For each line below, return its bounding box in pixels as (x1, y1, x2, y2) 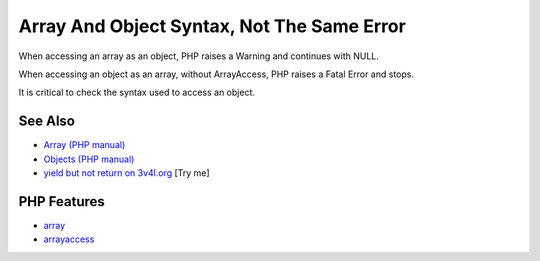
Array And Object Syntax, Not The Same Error (18, 15, 407, 37)
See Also (18, 113, 75, 130)
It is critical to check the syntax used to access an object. (18, 86, 255, 99)
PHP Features (18, 193, 105, 210)
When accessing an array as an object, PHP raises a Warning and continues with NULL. (18, 50, 380, 62)
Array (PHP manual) (43, 139, 126, 151)
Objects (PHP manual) (43, 153, 135, 165)
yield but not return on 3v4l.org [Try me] (43, 167, 210, 179)
